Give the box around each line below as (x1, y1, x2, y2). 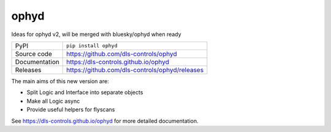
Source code (15, 50, 52, 58)
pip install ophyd (66, 43, 118, 49)
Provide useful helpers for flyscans (26, 106, 115, 113)
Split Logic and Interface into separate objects (26, 89, 143, 96)
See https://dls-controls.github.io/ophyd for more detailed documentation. (11, 117, 199, 125)
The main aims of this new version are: (11, 77, 110, 85)
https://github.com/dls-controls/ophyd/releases (66, 65, 204, 74)
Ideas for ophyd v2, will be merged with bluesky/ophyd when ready (11, 31, 181, 38)
